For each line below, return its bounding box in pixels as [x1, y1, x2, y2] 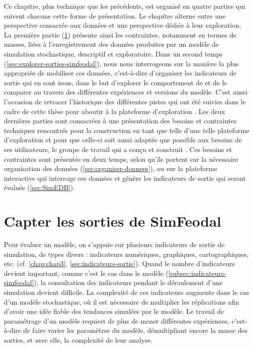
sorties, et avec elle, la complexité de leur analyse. [4, 334, 153, 345]
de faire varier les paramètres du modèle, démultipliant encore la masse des [23, 325, 248, 335]
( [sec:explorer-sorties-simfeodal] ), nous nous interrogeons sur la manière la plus [4, 58, 239, 68]
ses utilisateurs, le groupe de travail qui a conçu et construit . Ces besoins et [4, 144, 232, 154]
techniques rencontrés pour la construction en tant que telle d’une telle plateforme [4, 125, 250, 135]
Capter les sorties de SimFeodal [4, 211, 221, 231]
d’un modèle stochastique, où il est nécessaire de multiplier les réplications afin [4, 296, 239, 307]
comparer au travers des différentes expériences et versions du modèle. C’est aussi [4, 87, 248, 97]
